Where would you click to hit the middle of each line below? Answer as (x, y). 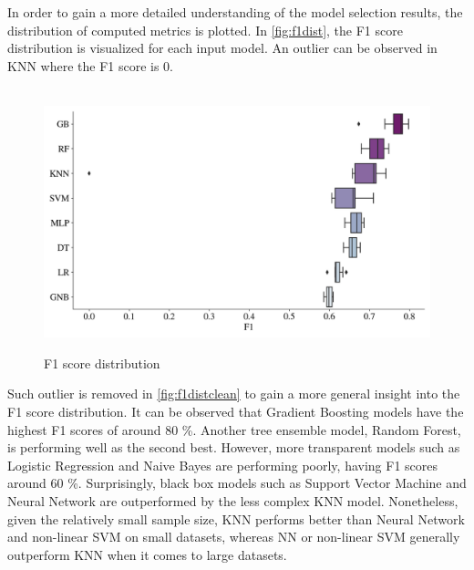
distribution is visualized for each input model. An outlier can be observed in (222, 48)
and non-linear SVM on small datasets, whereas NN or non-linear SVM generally (234, 537)
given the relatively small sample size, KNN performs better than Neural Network (236, 518)
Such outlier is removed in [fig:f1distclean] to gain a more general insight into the (234, 394)
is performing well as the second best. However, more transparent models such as (234, 447)
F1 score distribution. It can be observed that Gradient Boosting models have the (236, 411)
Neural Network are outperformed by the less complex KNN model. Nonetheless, (233, 500)
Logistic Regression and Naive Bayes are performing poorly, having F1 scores (223, 465)
